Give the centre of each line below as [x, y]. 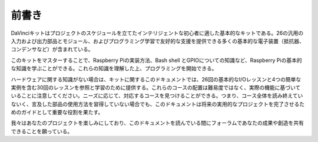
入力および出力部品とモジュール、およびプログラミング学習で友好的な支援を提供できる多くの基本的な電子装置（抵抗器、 [158, 41]
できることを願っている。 [42, 131]
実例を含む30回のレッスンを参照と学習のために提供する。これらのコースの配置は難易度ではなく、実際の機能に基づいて [156, 87]
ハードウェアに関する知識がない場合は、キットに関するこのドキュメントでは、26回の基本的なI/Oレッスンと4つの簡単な [156, 79]
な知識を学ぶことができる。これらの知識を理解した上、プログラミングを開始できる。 [114, 68]
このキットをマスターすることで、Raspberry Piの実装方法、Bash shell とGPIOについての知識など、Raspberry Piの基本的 [157, 60]
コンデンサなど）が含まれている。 [52, 49]
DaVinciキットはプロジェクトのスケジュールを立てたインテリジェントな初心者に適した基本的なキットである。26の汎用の [157, 33]
